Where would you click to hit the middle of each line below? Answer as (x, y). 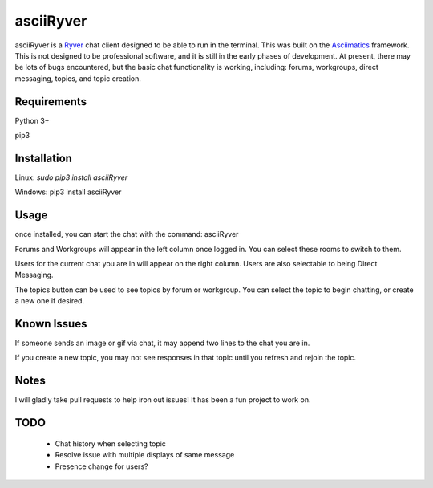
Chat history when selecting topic (110, 443)
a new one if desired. (49, 301)
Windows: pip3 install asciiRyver (68, 192)
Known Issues (51, 324)
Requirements (51, 102)
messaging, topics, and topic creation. (78, 78)
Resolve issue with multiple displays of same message (145, 455)
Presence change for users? (101, 466)
